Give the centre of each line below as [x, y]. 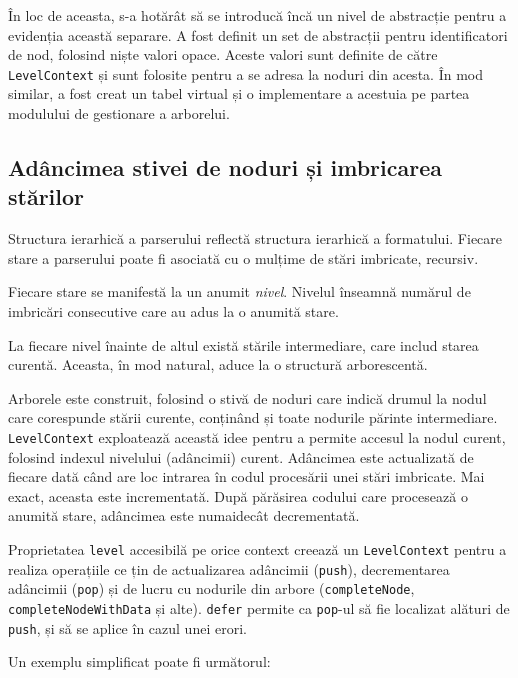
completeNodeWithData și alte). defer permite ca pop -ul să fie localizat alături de [259, 607]
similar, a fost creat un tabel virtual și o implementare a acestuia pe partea [239, 93]
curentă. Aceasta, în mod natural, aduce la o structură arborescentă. [218, 364]
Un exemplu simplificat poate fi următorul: [139, 661]
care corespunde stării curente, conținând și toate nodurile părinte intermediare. [253, 417]
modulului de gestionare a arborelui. [119, 113]
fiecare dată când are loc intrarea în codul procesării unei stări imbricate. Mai [246, 476]
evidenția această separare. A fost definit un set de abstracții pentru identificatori [258, 34]
